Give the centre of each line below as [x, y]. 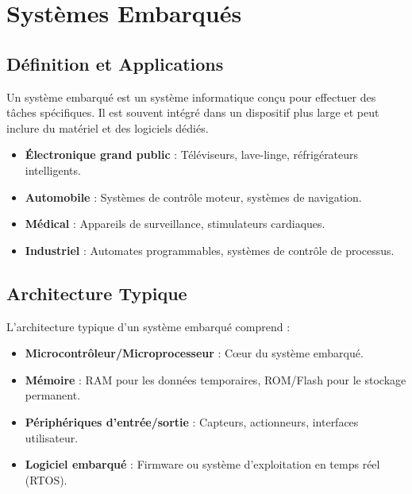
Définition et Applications [115, 63]
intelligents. [53, 170]
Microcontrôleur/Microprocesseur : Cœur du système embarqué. [194, 353]
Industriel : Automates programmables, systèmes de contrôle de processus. [210, 250]
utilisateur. [52, 437]
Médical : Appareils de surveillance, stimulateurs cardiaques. [175, 224]
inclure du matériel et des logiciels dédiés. [108, 127]
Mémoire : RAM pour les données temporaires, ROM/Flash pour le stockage [216, 379]
